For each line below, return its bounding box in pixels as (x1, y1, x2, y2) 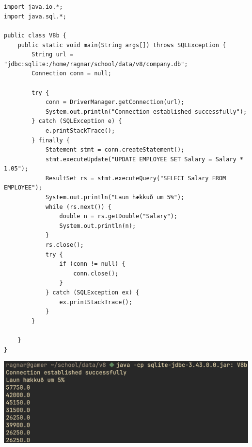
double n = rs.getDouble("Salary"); (59, 213, 177, 220)
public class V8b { (4, 32, 66, 39)
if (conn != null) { (59, 260, 126, 268)
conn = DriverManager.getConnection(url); (45, 99, 185, 106)
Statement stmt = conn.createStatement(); (45, 146, 185, 154)
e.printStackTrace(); (45, 127, 115, 134)
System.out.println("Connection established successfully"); (45, 108, 247, 115)
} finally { (31, 137, 70, 144)
